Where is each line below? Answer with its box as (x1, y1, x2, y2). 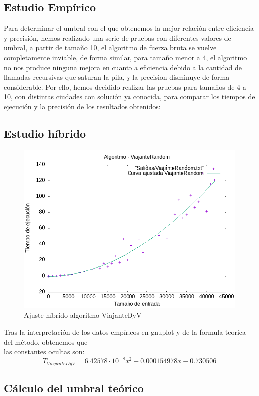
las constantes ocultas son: (4, 346, 85, 357)
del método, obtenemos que (4, 336, 88, 347)
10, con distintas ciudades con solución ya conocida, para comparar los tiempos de (4, 91, 255, 102)
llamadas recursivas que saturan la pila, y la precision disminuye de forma (4, 72, 230, 82)
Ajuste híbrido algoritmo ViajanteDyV (24, 310, 142, 320)
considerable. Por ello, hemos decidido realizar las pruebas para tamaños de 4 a (4, 81, 246, 92)
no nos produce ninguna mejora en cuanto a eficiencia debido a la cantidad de (4, 62, 242, 72)
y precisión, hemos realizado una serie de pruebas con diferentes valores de (4, 32, 231, 43)
